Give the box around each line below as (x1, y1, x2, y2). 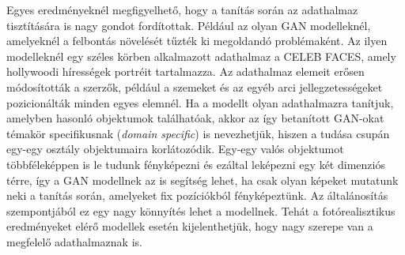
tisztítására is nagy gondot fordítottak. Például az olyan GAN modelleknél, (6, 17, 371, 33)
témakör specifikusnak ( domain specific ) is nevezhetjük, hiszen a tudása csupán (6, 125, 390, 141)
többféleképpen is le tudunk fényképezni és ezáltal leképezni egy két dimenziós (6, 156, 385, 172)
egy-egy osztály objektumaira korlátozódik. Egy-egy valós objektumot (6, 141, 344, 157)
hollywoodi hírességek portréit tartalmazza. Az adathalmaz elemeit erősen (6, 63, 365, 80)
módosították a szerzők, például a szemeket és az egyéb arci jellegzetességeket (6, 78, 383, 95)
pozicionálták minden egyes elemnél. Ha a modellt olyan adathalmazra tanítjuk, (6, 94, 394, 111)
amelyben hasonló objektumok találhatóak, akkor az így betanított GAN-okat (6, 110, 384, 126)
